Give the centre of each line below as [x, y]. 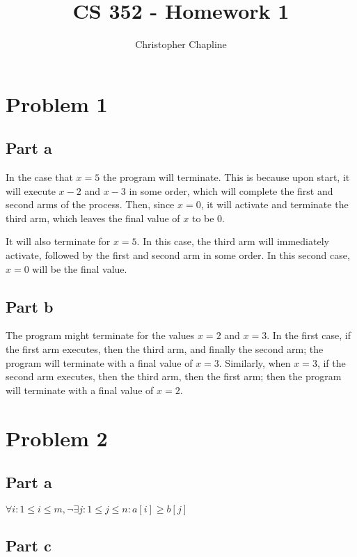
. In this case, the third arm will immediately [233, 241]
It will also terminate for [58, 241]
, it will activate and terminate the [275, 204]
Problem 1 [57, 103]
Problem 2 [57, 438]
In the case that [39, 177]
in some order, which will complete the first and [231, 190]
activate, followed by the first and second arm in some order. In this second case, [178, 255]
